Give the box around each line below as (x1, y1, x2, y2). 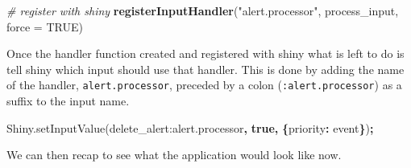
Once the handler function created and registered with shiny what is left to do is (6, 45, 405, 62)
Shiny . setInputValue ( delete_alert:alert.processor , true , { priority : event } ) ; (6, 119, 374, 136)
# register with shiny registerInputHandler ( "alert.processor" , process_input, (6, 2, 399, 18)
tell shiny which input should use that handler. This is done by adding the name (6, 60, 405, 77)
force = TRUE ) (6, 18, 83, 35)
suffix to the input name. (6, 92, 130, 109)
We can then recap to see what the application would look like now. (6, 146, 342, 163)
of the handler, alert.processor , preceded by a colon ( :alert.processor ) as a (6, 76, 402, 93)
